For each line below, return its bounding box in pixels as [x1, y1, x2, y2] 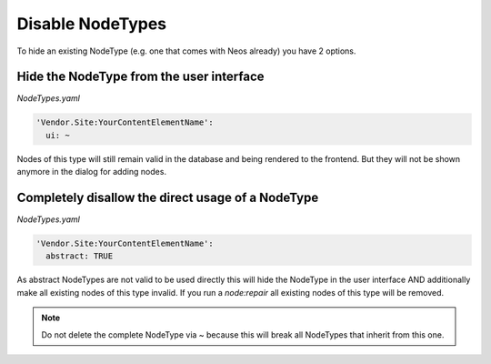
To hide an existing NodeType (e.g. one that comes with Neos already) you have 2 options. [16, 45, 356, 56]
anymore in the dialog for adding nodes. [16, 167, 167, 177]
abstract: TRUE [45, 251, 114, 261]
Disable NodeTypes [16, 14, 167, 34]
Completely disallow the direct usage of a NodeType [16, 190, 319, 206]
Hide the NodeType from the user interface [16, 69, 265, 85]
